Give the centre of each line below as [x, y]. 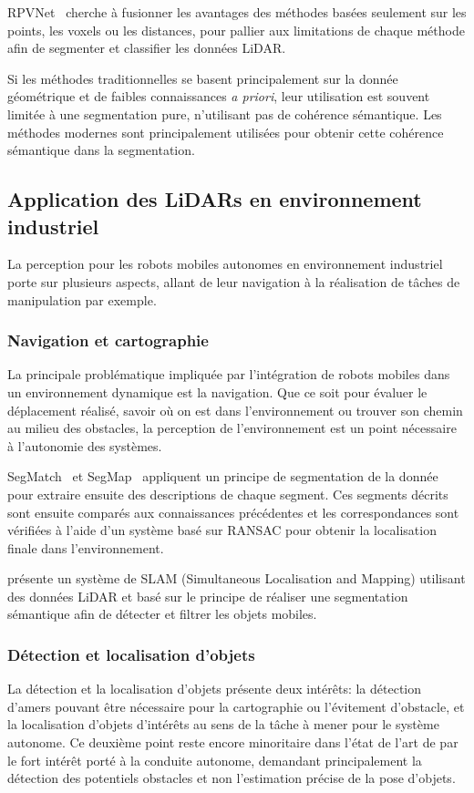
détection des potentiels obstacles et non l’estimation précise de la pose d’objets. [232, 778]
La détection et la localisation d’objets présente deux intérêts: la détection [215, 689]
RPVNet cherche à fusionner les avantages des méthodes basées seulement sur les [237, 12]
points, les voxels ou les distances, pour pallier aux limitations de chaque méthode [236, 30]
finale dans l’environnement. [86, 547]
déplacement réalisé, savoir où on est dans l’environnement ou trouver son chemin [235, 410]
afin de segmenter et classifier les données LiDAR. [147, 48]
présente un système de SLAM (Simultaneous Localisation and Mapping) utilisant [237, 578]
